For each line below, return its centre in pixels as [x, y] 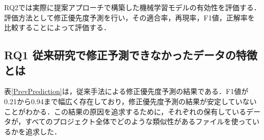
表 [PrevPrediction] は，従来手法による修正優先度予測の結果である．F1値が [126, 91]
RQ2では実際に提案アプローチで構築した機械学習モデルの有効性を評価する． [133, 7]
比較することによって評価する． [57, 27]
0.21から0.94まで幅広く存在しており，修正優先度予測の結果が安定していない [130, 101]
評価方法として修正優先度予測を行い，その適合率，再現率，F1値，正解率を [129, 17]
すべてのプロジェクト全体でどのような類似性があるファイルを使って [139, 121]
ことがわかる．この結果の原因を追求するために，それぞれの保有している [125, 111]
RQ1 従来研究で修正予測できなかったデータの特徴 [131, 55]
